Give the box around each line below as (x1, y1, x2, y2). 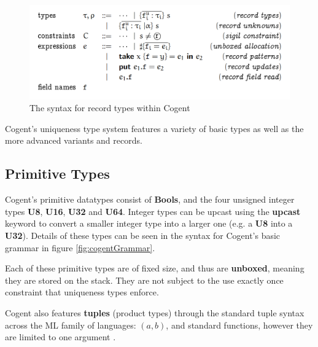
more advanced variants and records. (5, 134, 142, 147)
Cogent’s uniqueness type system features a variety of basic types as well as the (5, 122, 304, 135)
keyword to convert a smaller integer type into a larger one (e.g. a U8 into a (5, 217, 293, 230)
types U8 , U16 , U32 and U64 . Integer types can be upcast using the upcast (5, 205, 301, 217)
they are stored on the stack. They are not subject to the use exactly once (5, 273, 284, 286)
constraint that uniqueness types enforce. (5, 286, 159, 298)
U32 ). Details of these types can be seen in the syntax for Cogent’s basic (5, 228, 281, 241)
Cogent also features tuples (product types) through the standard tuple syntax (5, 306, 304, 319)
